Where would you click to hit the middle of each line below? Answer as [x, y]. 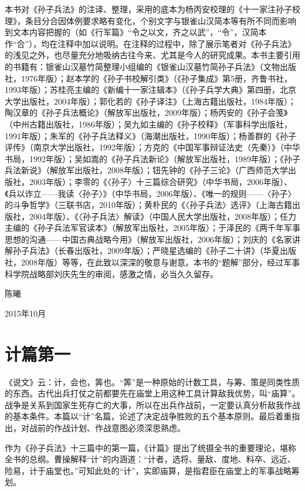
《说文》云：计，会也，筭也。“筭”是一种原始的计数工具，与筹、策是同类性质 [152, 381]
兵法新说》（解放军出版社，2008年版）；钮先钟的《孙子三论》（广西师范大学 [146, 170]
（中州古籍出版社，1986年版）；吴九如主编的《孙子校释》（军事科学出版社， [148, 124]
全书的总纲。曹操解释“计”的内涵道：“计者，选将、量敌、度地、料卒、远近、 [150, 459]
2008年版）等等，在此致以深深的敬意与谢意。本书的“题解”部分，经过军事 [160, 262]
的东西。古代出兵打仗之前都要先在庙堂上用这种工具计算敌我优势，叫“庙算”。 [152, 393]
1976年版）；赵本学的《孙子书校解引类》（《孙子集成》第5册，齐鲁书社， [156, 78]
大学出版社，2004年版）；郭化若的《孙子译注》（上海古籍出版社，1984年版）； [150, 101]
